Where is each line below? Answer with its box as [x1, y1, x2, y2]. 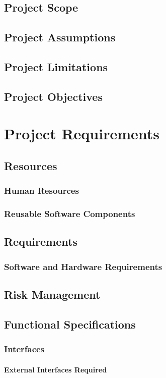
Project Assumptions [4, 29, 116, 45]
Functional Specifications [4, 316, 136, 332]
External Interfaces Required [4, 364, 107, 374]
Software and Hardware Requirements [4, 260, 162, 273]
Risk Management [4, 286, 101, 302]
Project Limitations [4, 59, 108, 74]
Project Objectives [4, 88, 103, 104]
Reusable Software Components [4, 207, 135, 220]
